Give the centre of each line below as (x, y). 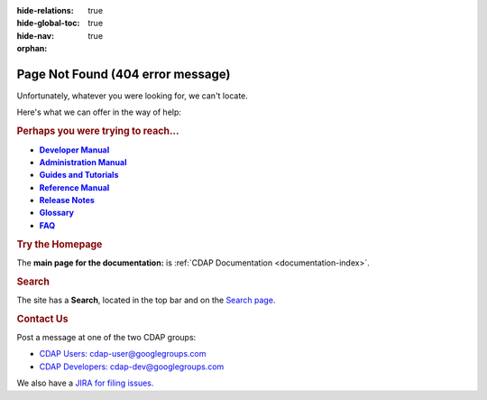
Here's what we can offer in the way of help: (99, 112)
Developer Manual (74, 150)
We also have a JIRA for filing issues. (85, 383)
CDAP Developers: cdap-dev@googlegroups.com (132, 367)
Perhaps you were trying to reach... (98, 131)
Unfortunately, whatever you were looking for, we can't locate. (132, 96)
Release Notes (67, 200)
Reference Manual (74, 187)
